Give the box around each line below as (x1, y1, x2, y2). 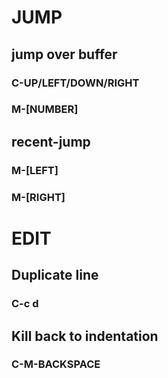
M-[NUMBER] (11, 102, 79, 116)
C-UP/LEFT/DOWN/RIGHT (11, 76, 140, 90)
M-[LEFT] (11, 163, 59, 177)
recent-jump (11, 133, 91, 150)
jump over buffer (11, 46, 118, 63)
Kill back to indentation (11, 327, 159, 345)
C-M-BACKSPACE (11, 357, 101, 371)
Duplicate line (11, 267, 99, 284)
